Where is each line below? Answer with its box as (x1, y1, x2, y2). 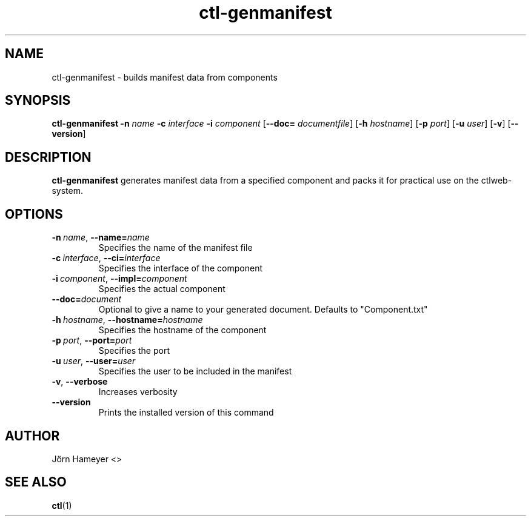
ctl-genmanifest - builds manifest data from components (52, 71, 278, 82)
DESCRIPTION (5, 149, 92, 165)
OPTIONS (5, 206, 63, 222)
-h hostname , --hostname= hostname (52, 314, 203, 325)
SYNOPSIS (5, 93, 71, 108)
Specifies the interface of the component (98, 263, 262, 274)
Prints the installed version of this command (98, 407, 274, 418)
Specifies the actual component (98, 284, 225, 294)
